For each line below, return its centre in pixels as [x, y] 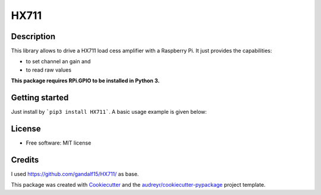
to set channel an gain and [58, 62]
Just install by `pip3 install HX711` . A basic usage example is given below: [109, 112]
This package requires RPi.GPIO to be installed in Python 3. [85, 81]
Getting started [40, 98]
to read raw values [48, 70]
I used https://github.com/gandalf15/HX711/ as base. [75, 174]
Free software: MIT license [59, 143]
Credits [25, 160]
